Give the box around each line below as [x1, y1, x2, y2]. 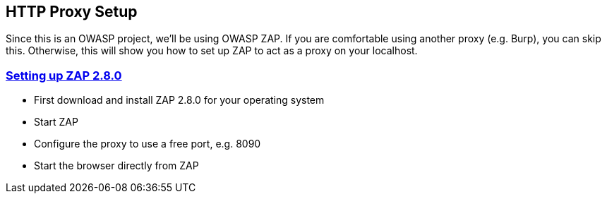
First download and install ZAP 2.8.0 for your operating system [34, 94, 325, 107]
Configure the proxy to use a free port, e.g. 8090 [34, 138, 261, 150]
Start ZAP [34, 116, 78, 128]
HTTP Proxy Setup [6, 3, 138, 20]
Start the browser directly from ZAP [34, 159, 199, 172]
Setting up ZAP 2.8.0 [6, 68, 122, 83]
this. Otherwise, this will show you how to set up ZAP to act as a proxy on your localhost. [6, 44, 418, 57]
